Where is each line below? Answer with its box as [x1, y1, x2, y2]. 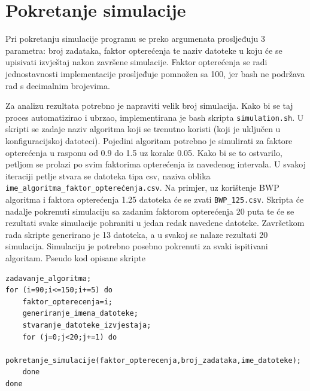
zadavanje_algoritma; [5, 274, 92, 283]
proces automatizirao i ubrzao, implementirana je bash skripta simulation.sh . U [5, 111, 304, 123]
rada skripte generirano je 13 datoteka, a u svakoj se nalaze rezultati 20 [5, 228, 268, 240]
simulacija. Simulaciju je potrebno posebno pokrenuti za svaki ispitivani [5, 240, 268, 252]
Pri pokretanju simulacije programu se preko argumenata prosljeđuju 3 [5, 32, 265, 45]
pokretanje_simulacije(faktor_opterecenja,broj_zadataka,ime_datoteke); [5, 356, 301, 365]
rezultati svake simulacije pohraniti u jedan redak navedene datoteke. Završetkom [5, 216, 305, 229]
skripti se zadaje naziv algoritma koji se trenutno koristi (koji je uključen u [5, 123, 281, 135]
